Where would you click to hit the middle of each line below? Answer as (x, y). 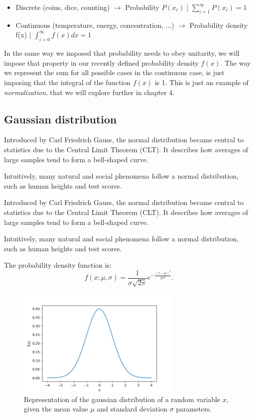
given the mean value (56, 409)
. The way (236, 62)
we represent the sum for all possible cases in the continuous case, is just (114, 72)
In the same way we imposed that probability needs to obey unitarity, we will (122, 53)
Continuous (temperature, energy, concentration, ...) (95, 25)
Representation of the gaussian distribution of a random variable (122, 399)
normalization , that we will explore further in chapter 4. (89, 92)
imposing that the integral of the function (67, 82)
